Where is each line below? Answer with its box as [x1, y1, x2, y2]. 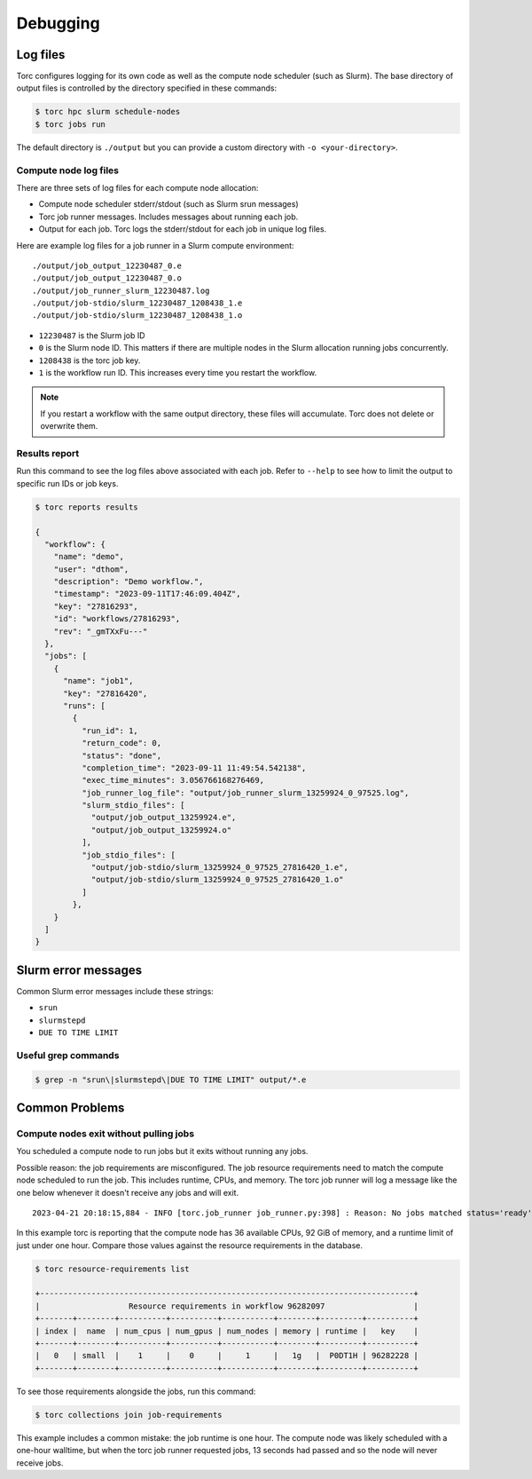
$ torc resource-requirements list [35, 1263, 190, 1274]
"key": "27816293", [53, 601, 139, 612]
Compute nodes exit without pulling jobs [16, 1127, 195, 1140]
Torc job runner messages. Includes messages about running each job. [38, 211, 299, 222]
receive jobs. [16, 1457, 64, 1468]
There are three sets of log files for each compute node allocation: [16, 182, 259, 193]
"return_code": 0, [81, 738, 162, 748]
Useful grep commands [16, 1048, 120, 1061]
